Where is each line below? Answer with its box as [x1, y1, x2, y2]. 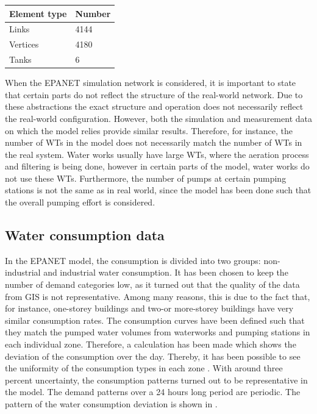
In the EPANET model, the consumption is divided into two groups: [5, 254, 261, 266]
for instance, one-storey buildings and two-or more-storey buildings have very [5, 302, 294, 315]
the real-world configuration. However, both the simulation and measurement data [5, 112, 312, 124]
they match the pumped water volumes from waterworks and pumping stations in [5, 326, 310, 338]
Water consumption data [5, 226, 165, 244]
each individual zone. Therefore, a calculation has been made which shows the [5, 338, 296, 351]
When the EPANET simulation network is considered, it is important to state [5, 76, 296, 89]
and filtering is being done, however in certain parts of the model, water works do [5, 160, 310, 173]
